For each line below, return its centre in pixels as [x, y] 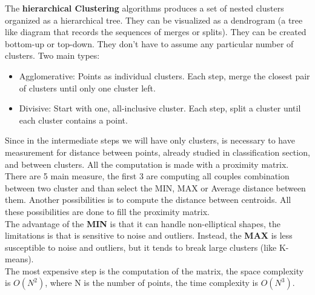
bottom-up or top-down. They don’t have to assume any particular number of [149, 43]
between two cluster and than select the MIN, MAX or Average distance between [155, 187]
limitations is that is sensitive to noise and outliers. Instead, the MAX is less [149, 235]
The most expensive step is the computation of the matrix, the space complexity [154, 270]
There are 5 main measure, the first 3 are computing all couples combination [147, 176]
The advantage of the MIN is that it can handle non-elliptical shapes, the [143, 223]
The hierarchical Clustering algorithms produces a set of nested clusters [144, 8]
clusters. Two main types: [52, 55]
